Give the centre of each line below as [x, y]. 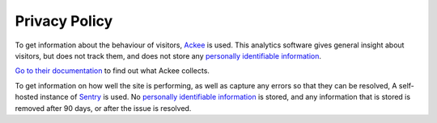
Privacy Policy [64, 21]
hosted [27, 97]
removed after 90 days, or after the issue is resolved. [103, 108]
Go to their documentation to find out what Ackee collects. [112, 71]
